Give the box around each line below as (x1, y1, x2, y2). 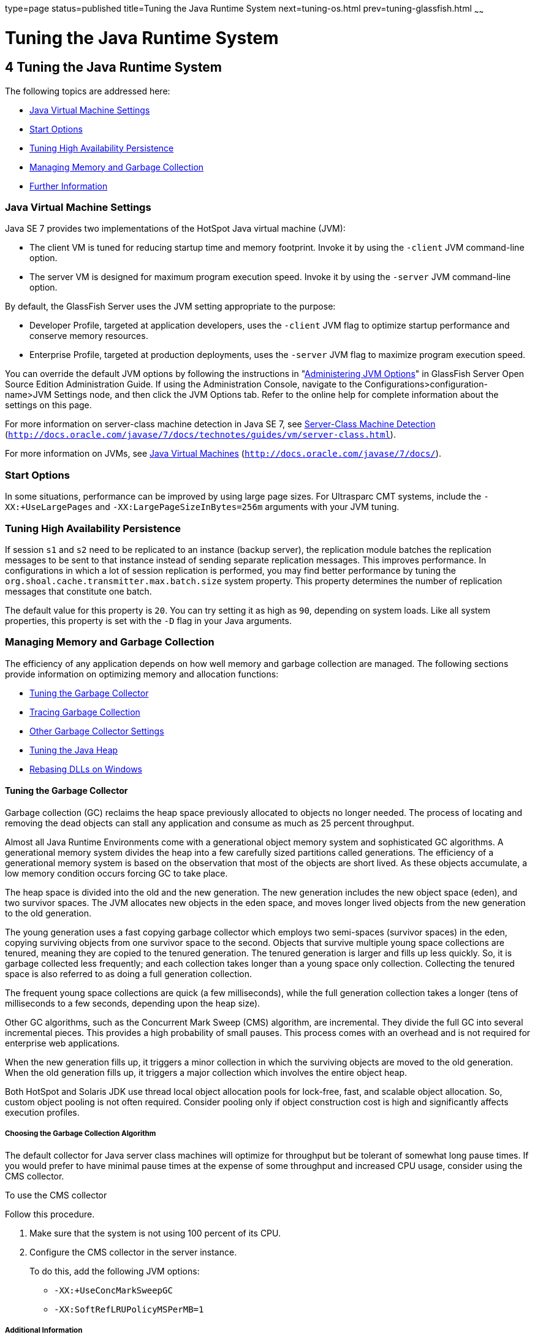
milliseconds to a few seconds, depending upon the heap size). (5, 997, 260, 1008)
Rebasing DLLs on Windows (29, 763, 142, 774)
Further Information (29, 180, 108, 191)
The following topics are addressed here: (5, 85, 170, 96)
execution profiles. (5, 1107, 80, 1118)
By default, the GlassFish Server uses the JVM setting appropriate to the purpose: (5, 301, 336, 312)
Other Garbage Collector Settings (29, 725, 164, 736)
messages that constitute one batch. (5, 585, 152, 596)
